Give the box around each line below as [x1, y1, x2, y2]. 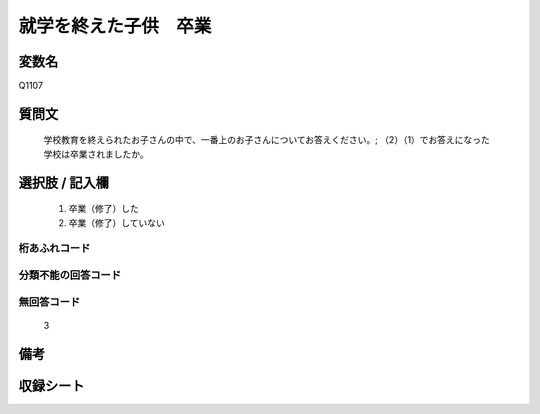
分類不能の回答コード [18, 268, 122, 282]
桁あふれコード [18, 241, 91, 255]
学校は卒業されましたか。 [43, 148, 149, 160]
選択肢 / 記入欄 [18, 174, 110, 191]
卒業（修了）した [68, 203, 139, 215]
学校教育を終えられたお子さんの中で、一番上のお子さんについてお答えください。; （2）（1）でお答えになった [43, 134, 490, 146]
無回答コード [18, 295, 81, 309]
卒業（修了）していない [68, 216, 165, 229]
